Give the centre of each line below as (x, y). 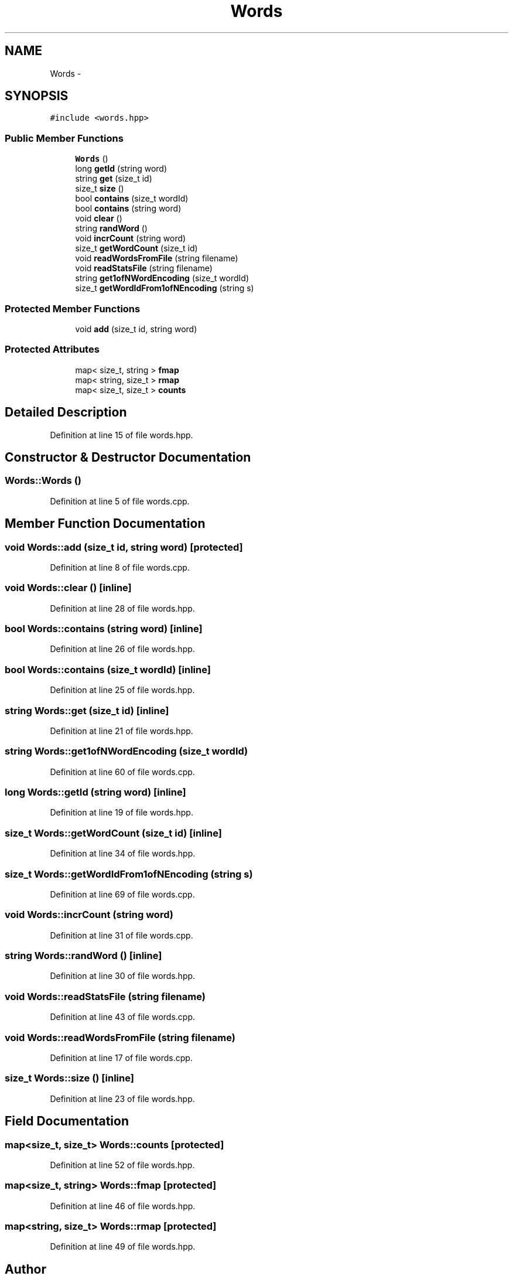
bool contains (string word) (128, 209)
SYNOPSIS (37, 96)
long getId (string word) (121, 169)
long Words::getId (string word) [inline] (95, 792)
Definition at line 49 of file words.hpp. (123, 1247)
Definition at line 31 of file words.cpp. (122, 935)
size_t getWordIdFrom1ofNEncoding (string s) (165, 288)
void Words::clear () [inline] (68, 588)
